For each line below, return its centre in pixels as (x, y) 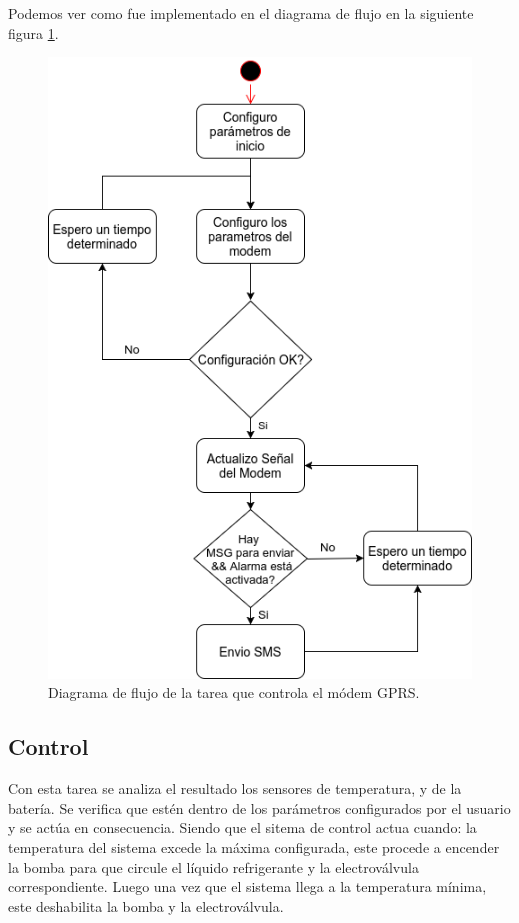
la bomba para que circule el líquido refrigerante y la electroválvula (213, 866)
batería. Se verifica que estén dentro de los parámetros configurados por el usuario (259, 807)
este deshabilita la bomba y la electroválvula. (146, 905)
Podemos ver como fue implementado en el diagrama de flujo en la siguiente (241, 13)
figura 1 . (33, 32)
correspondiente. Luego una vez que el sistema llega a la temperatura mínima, (247, 886)
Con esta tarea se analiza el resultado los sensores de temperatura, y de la (235, 788)
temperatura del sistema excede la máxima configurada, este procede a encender (254, 846)
